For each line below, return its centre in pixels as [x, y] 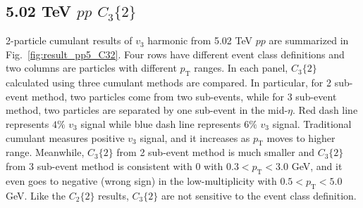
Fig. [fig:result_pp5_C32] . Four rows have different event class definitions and [175, 54]
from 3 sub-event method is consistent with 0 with [115, 165]
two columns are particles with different [91, 68]
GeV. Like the [36, 195]
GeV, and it [317, 165]
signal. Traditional [312, 123]
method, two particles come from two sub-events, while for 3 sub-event [184, 96]
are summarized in [309, 40]
